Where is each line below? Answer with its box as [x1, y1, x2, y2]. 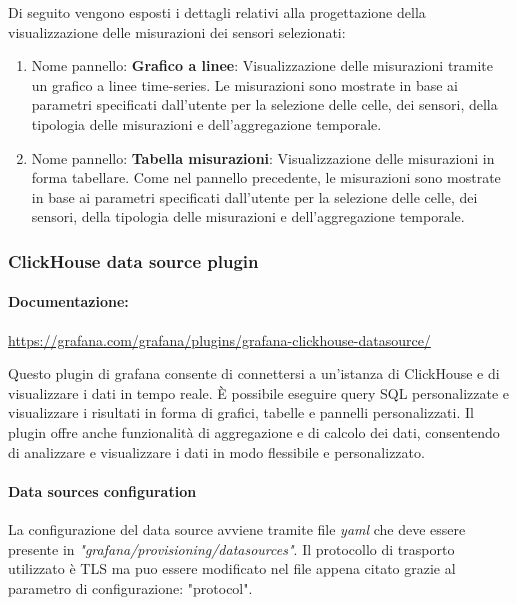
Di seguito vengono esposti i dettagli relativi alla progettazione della [8, 2, 426, 22]
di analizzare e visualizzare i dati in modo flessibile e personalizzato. [8, 441, 425, 462]
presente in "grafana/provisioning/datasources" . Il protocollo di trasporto [8, 538, 455, 559]
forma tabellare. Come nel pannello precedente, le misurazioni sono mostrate [31, 167, 501, 188]
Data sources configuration [8, 480, 197, 501]
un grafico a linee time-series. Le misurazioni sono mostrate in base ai [31, 74, 458, 95]
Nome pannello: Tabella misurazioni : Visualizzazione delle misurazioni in [31, 147, 495, 168]
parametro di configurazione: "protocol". [8, 577, 253, 598]
